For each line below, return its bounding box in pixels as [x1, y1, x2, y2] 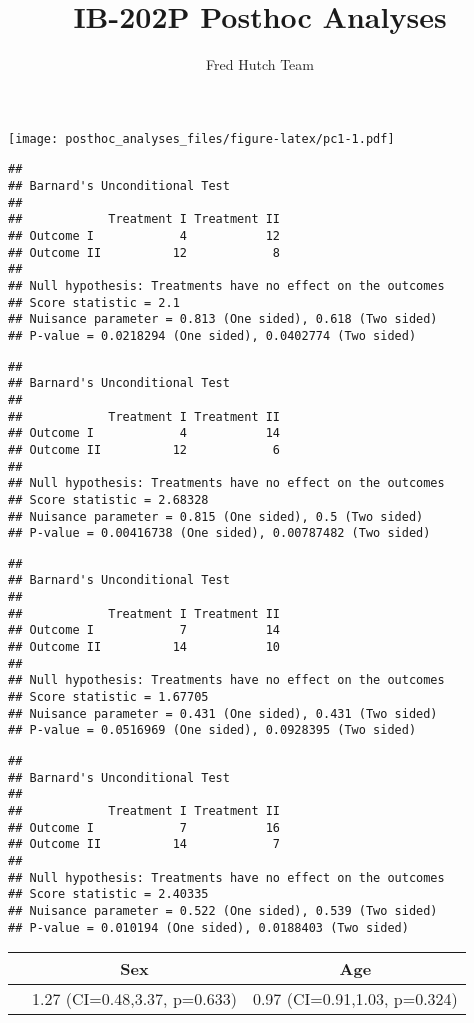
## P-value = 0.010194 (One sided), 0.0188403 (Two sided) [8, 920, 409, 935]
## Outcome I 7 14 [8, 623, 281, 638]
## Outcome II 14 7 [8, 837, 281, 852]
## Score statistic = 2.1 [8, 295, 180, 310]
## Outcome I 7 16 [8, 820, 281, 835]
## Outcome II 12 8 [8, 245, 281, 260]
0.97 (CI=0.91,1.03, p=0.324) [252, 987, 458, 1011]
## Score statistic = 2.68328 [8, 492, 209, 507]
